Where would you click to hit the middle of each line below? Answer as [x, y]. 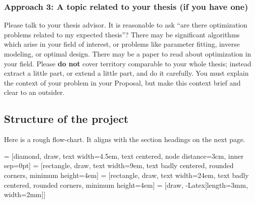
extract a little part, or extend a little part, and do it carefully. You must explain [126, 73]
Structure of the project [66, 119]
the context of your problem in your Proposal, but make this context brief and [122, 82]
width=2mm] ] [25, 194]
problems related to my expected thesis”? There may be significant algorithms [122, 34]
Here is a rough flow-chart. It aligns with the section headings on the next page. [125, 139]
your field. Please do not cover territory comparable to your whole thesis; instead [128, 63]
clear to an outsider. [34, 92]
